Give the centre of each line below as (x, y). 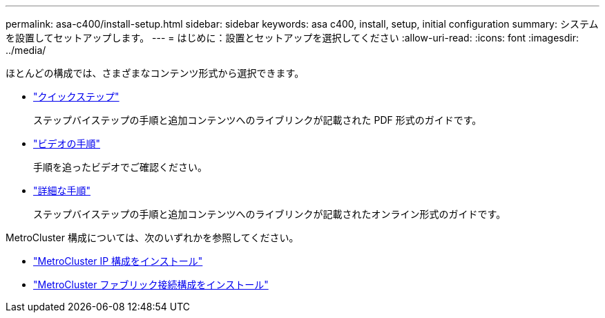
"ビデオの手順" (67, 143)
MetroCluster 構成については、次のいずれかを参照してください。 (152, 237)
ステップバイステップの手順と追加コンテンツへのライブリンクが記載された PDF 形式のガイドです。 (258, 120)
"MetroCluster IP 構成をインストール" (118, 261)
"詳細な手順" (62, 190)
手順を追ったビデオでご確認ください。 (120, 167)
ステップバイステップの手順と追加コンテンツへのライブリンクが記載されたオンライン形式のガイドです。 (270, 214)
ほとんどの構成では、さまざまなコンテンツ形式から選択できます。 (155, 73)
